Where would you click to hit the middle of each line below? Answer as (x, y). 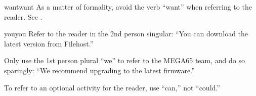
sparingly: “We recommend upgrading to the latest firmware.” (99, 70)
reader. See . (23, 16)
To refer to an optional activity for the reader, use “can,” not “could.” (112, 87)
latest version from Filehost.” (49, 43)
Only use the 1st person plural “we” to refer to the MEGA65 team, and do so (124, 60)
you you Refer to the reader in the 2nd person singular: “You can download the (126, 34)
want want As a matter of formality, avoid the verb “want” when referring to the (128, 7)
